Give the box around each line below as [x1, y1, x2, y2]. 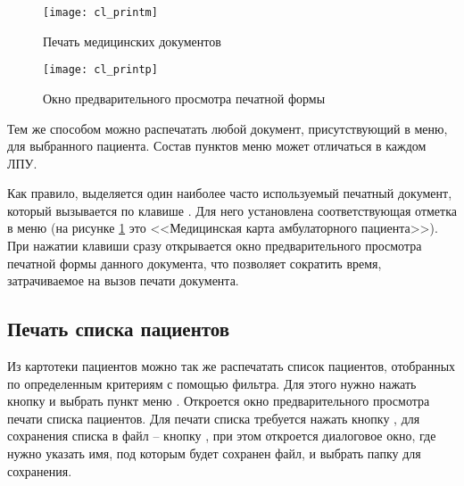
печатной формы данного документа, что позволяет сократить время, [7, 253, 382, 272]
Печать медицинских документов [43, 31, 221, 50]
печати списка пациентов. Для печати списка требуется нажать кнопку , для [7, 408, 420, 427]
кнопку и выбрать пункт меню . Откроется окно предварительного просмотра [7, 391, 430, 410]
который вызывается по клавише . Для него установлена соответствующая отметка [7, 201, 458, 219]
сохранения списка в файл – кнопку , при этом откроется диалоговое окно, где [7, 426, 436, 445]
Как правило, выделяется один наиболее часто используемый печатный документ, [7, 184, 452, 202]
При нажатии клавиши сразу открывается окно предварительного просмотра [7, 236, 422, 255]
